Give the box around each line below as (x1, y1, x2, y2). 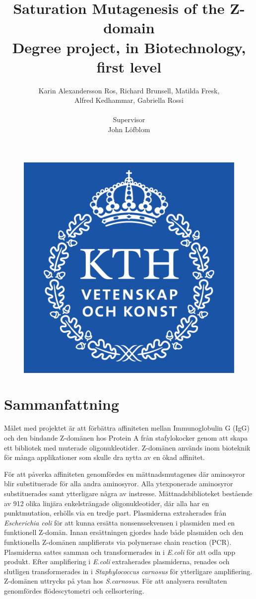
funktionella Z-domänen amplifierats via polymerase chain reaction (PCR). (4, 536, 232, 547)
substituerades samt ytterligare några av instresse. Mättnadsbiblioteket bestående (4, 488, 253, 498)
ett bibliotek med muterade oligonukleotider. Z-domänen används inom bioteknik (4, 442, 251, 452)
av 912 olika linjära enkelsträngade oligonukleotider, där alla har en (4, 498, 209, 508)
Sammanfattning (4, 394, 120, 414)
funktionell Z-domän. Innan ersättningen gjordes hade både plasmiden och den (4, 527, 244, 537)
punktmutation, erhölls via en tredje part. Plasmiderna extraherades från (4, 508, 226, 518)
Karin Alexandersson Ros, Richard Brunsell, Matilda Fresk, (38, 85, 220, 95)
